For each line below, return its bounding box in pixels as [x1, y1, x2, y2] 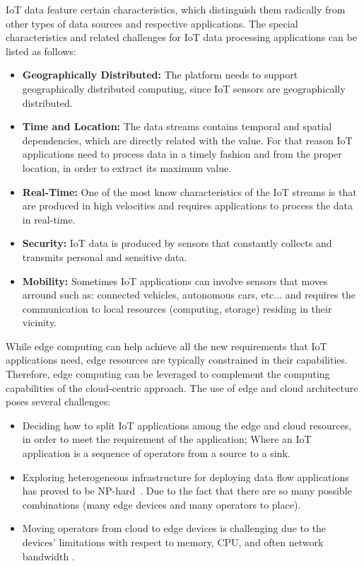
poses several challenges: [6, 394, 111, 409]
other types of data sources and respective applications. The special [6, 16, 298, 30]
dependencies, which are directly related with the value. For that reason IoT [22, 132, 353, 147]
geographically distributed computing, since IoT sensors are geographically [22, 81, 346, 96]
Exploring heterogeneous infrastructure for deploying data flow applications [22, 469, 349, 484]
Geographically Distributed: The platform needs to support [22, 67, 298, 82]
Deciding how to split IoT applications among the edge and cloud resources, [22, 417, 352, 432]
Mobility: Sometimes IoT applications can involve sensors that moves [22, 273, 328, 288]
